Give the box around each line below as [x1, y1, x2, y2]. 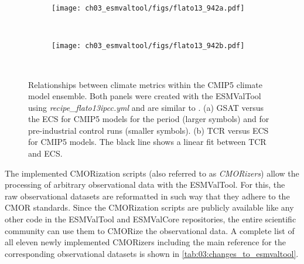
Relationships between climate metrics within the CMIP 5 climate [28, 78, 263, 90]
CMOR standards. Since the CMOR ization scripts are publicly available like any [5, 201, 294, 214]
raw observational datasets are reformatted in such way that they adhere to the [5, 189, 290, 202]
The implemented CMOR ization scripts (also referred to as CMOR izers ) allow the [5, 167, 299, 179]
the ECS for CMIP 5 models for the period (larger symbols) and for [28, 113, 269, 125]
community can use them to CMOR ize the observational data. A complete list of [5, 224, 295, 236]
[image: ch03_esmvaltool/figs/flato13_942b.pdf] [52, 42, 245, 50]
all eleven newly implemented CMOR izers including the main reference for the [5, 236, 286, 248]
